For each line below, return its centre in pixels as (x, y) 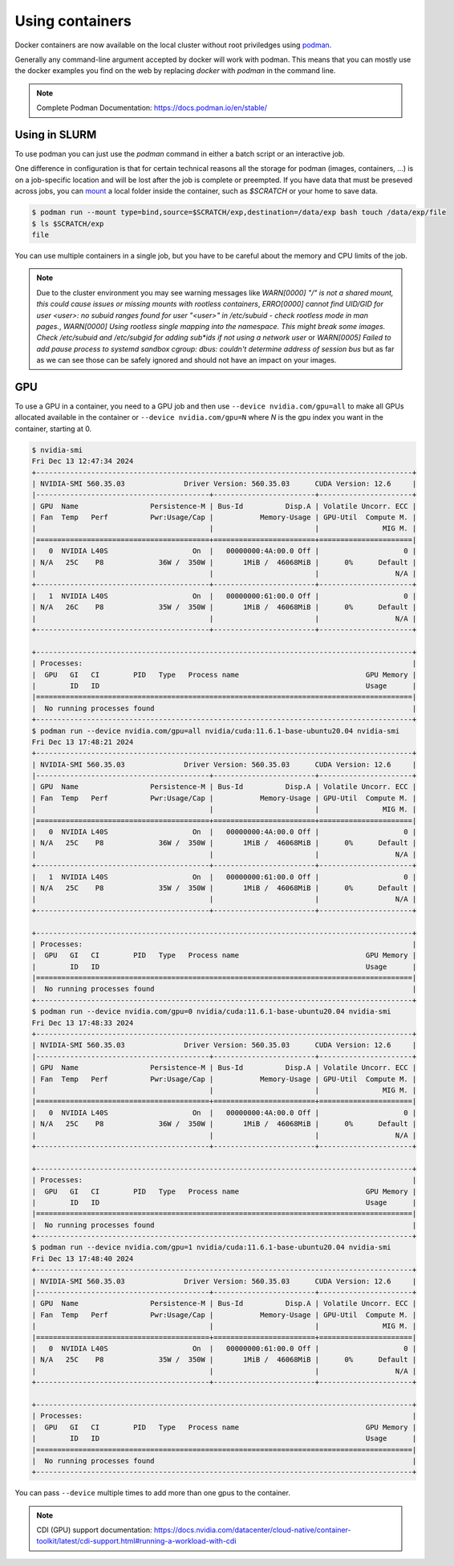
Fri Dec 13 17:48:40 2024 (83, 1259)
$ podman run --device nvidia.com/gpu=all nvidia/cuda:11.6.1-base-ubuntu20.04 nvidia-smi (216, 731)
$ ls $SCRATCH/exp (68, 224)
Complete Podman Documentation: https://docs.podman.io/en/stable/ (152, 108)
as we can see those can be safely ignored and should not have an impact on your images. (186, 360)
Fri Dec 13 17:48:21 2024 (83, 742)
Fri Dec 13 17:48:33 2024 (83, 1023)
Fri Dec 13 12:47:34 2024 (83, 461)
